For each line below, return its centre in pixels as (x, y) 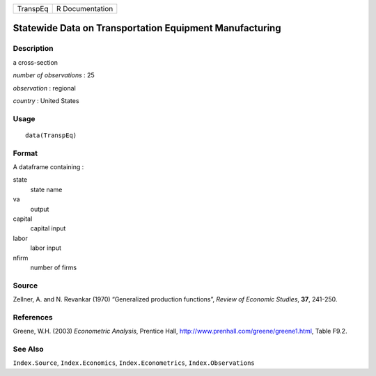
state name (46, 189)
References (33, 317)
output (40, 209)
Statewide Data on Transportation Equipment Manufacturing (147, 28)
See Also (28, 349)
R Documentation (85, 9)
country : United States (46, 100)
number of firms (53, 267)
